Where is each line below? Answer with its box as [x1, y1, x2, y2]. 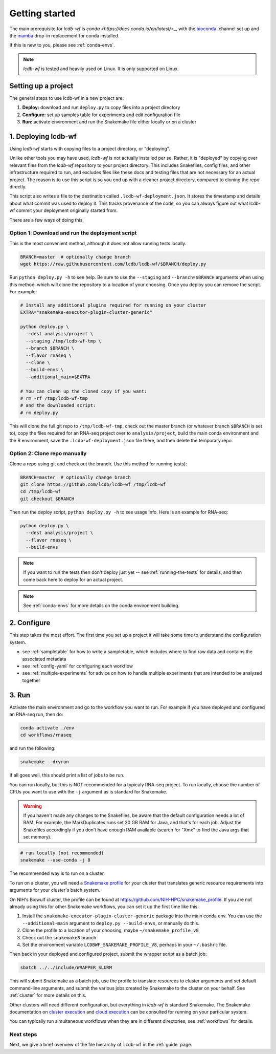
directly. [9, 184, 27, 190]
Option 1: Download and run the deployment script [9, 229, 137, 236]
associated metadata [22, 656, 66, 662]
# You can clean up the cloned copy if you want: [20, 388, 147, 394]
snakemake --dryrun [20, 759, 69, 765]
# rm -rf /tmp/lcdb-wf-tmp [20, 395, 88, 401]
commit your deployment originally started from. [16, 207, 118, 213]
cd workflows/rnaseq [20, 732, 72, 738]
